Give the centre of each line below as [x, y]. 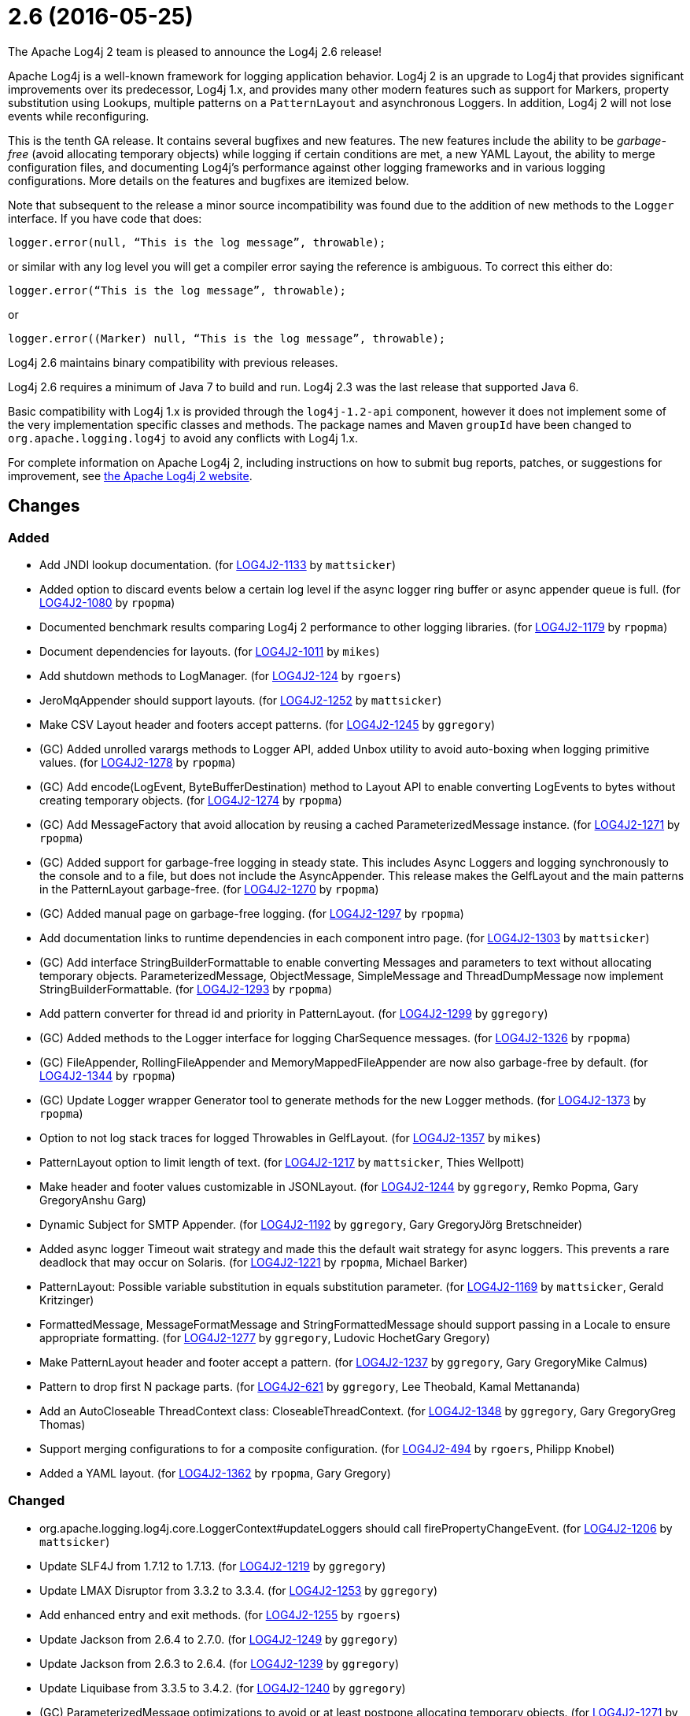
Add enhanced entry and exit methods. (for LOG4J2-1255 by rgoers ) [220, 1614]
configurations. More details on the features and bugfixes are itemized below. [208, 180]
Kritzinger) [67, 1300]
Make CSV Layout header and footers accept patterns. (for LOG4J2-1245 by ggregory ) [268, 724]
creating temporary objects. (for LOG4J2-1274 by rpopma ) [191, 800]
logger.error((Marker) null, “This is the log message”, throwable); [227, 338]
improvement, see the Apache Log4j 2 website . [130, 475]
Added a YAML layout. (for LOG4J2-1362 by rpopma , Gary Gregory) [215, 1473]
